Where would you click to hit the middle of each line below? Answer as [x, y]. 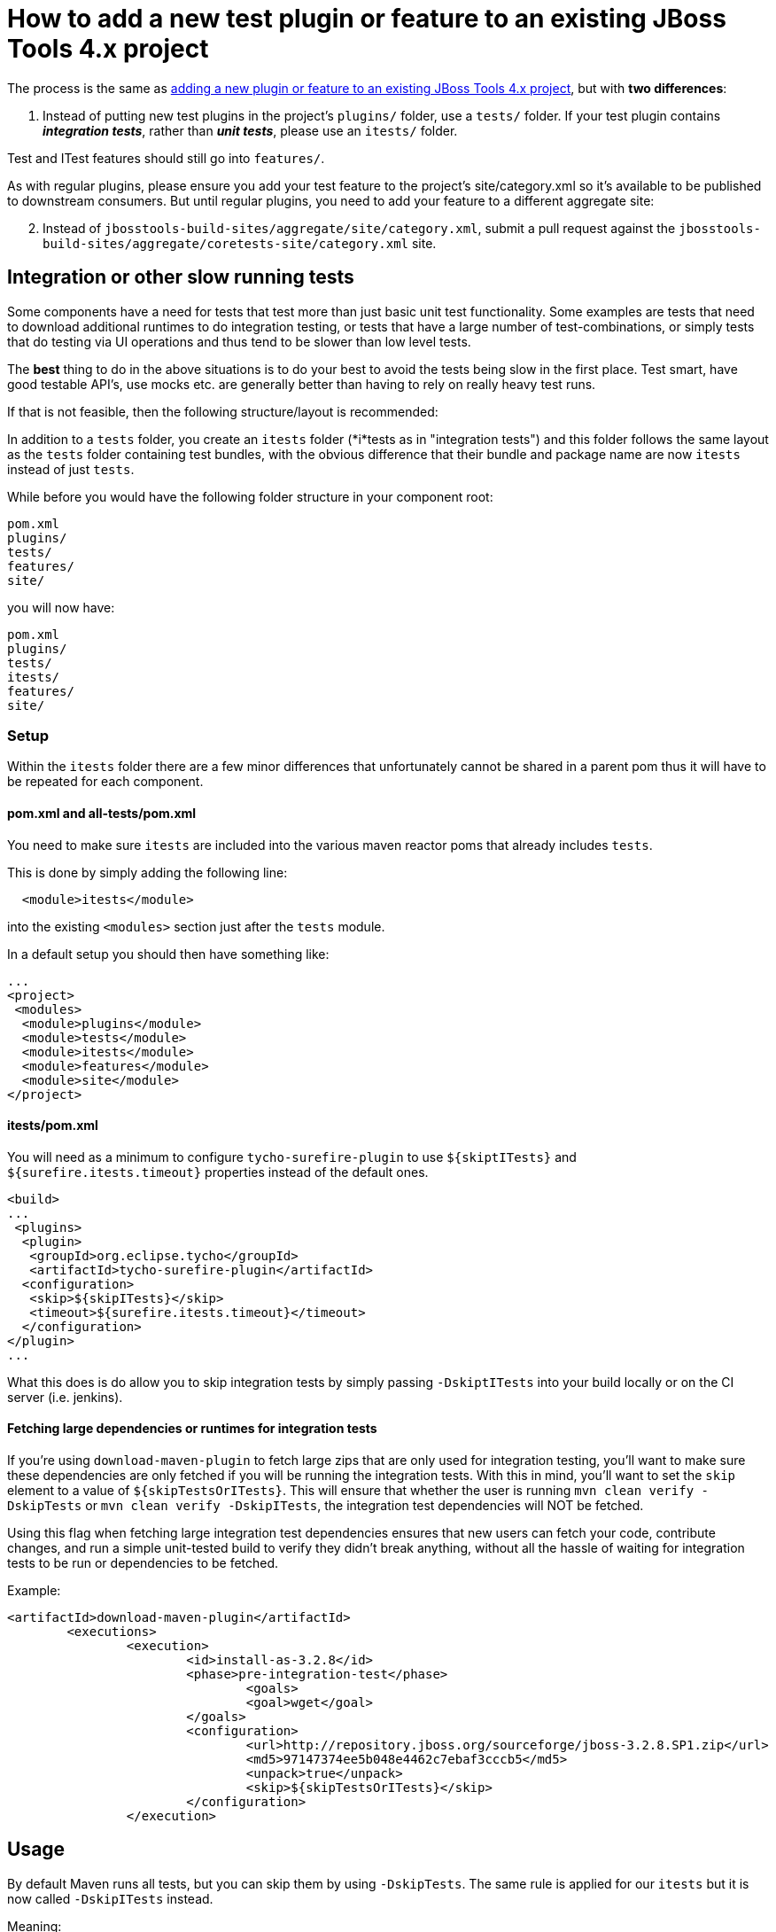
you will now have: [61, 607]
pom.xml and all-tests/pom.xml [102, 813]
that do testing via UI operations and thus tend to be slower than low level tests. [239, 341]
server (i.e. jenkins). [65, 1397]
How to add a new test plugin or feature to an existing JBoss [367, 19]
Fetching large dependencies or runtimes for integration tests [192, 1429]
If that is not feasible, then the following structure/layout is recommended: [223, 411]
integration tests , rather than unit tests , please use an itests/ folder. [250, 130]
